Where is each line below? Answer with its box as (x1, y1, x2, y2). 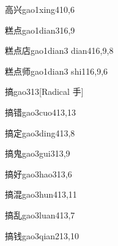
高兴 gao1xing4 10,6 (5, 3, 75, 15)
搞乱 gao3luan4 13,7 (5, 208, 75, 221)
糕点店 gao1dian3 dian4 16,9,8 (5, 44, 114, 57)
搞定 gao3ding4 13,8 (5, 126, 75, 139)
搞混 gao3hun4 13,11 (5, 188, 77, 201)
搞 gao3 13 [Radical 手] (5, 85, 84, 98)
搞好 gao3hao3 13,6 (5, 167, 72, 180)
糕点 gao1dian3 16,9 (5, 23, 75, 36)
